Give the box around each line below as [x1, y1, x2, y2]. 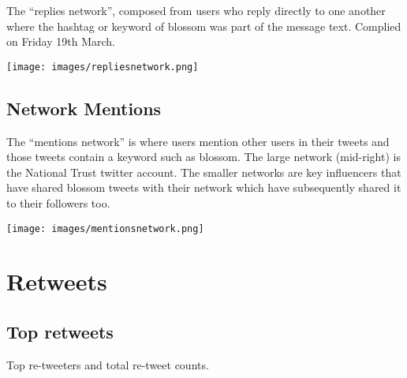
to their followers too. [6, 195, 110, 211]
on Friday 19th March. [6, 33, 115, 50]
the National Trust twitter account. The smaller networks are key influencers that [6, 163, 401, 180]
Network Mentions [6, 95, 162, 120]
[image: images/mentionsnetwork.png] [6, 223, 204, 234]
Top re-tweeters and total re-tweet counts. [6, 356, 209, 372]
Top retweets [6, 320, 114, 344]
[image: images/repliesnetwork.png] [6, 61, 199, 73]
